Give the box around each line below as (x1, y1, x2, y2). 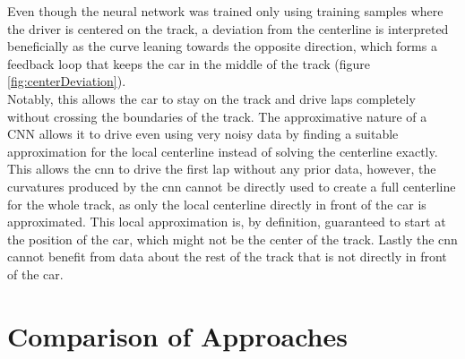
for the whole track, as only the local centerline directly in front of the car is (7, 194, 426, 213)
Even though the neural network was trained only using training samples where (7, 2, 443, 20)
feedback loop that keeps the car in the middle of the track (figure (7, 54, 371, 73)
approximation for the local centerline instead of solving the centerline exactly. (7, 141, 438, 160)
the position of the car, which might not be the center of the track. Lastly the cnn (7, 229, 458, 248)
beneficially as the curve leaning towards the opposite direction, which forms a (7, 37, 437, 56)
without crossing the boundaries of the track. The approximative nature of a (7, 107, 427, 125)
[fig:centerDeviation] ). (7, 72, 126, 90)
